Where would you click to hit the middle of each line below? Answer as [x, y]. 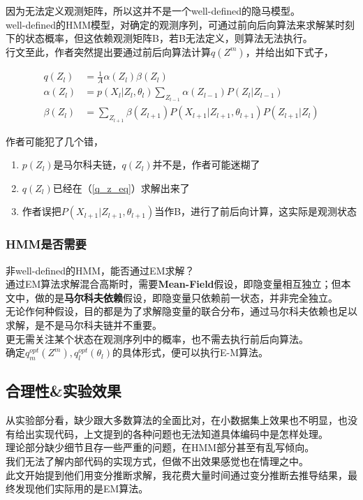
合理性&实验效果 [64, 391]
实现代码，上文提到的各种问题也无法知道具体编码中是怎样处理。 [181, 433]
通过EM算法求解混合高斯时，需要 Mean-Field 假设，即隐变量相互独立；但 [173, 284]
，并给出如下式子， [289, 51]
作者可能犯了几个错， [54, 141]
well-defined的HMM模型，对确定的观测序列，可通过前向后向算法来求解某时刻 [180, 24]
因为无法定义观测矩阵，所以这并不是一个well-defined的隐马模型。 [153, 10]
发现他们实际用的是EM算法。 [82, 488]
